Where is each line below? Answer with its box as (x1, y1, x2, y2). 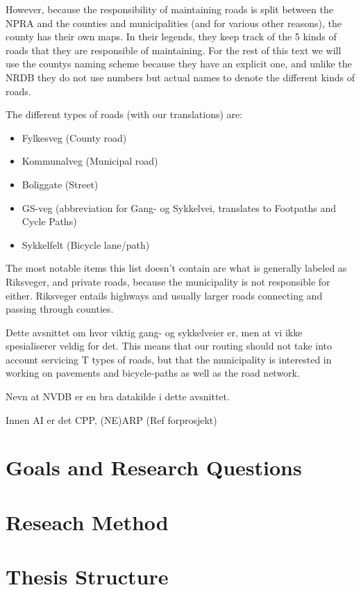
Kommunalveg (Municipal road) (22, 154, 158, 168)
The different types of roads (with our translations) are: (6, 107, 243, 122)
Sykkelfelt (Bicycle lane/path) (22, 237, 150, 252)
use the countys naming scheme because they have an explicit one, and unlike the (6, 56, 352, 71)
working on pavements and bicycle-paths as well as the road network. (6, 366, 300, 380)
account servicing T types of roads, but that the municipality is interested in (6, 352, 332, 366)
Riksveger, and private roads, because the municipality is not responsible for (6, 274, 330, 288)
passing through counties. (6, 302, 114, 316)
